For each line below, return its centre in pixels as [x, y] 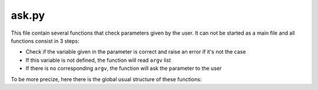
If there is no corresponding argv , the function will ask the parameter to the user [124, 68]
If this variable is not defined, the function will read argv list [98, 60]
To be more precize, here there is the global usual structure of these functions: [106, 79]
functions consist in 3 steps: [45, 41]
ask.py [28, 15]
